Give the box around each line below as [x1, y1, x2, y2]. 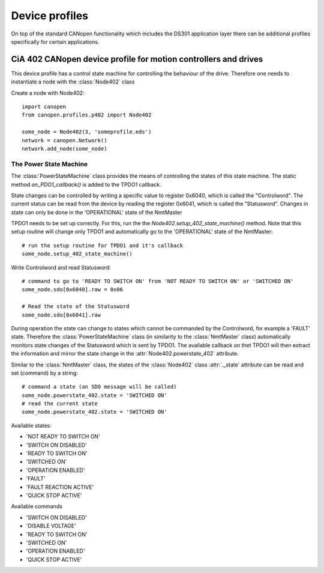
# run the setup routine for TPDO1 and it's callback [22, 242, 183, 249]
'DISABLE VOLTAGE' [26, 523, 76, 530]
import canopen [22, 103, 67, 111]
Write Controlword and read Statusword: [11, 264, 111, 271]
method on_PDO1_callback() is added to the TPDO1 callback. [11, 181, 161, 188]
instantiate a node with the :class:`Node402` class [11, 78, 135, 85]
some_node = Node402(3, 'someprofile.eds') [22, 129, 152, 135]
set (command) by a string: [11, 369, 78, 377]
